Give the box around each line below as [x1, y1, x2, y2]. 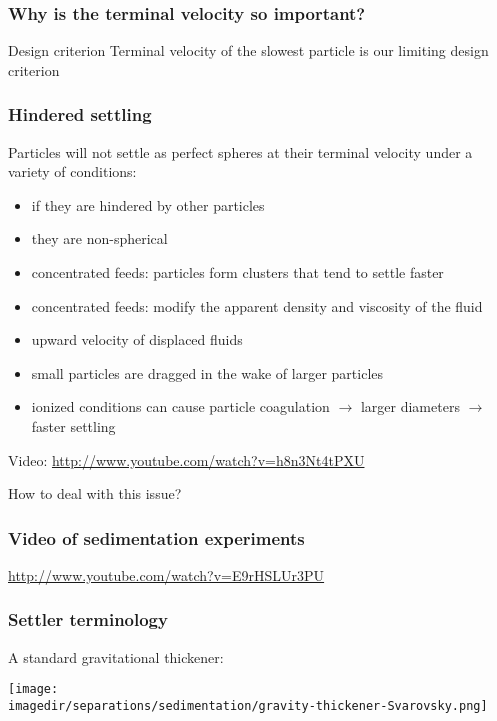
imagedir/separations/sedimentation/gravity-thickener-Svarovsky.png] [8, 699, 488, 714]
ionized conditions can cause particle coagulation [31, 396, 330, 417]
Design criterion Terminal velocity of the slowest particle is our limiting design [8, 40, 489, 61]
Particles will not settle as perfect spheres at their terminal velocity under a [8, 141, 473, 162]
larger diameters [360, 396, 460, 417]
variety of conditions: [8, 161, 137, 182]
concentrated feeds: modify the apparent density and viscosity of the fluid [31, 295, 483, 316]
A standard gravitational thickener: [8, 646, 224, 667]
